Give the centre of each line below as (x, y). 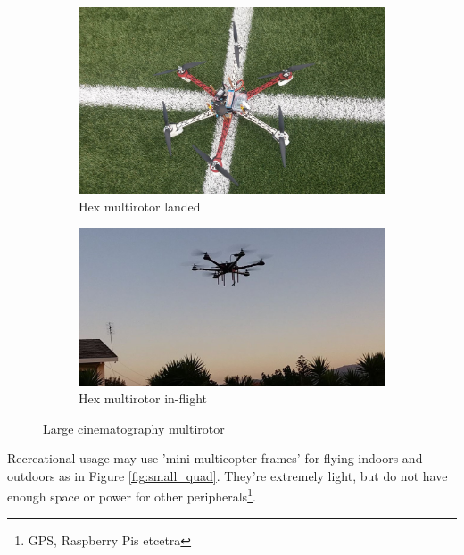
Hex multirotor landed (140, 206)
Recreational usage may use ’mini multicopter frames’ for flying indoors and (215, 458)
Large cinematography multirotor (134, 428)
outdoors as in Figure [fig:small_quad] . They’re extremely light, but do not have (228, 475)
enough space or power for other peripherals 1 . (132, 495)
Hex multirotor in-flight (143, 398)
